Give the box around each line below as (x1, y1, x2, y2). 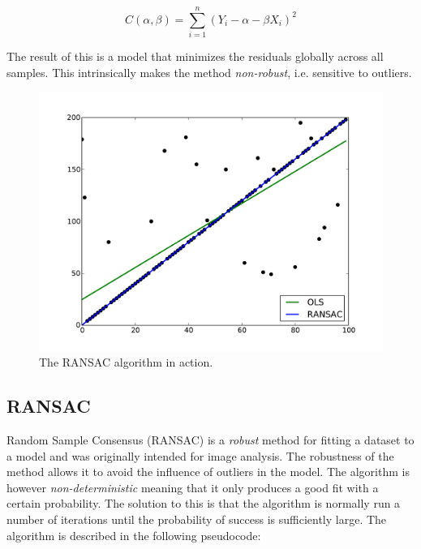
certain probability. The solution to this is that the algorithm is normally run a (6, 495, 401, 512)
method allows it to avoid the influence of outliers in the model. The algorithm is (6, 463, 410, 480)
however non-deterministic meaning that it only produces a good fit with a (6, 478, 379, 495)
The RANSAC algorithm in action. (39, 354, 213, 371)
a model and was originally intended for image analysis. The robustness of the (6, 447, 394, 464)
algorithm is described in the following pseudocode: (6, 526, 261, 543)
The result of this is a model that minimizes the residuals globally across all (6, 48, 384, 65)
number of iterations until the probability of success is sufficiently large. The (6, 510, 387, 527)
